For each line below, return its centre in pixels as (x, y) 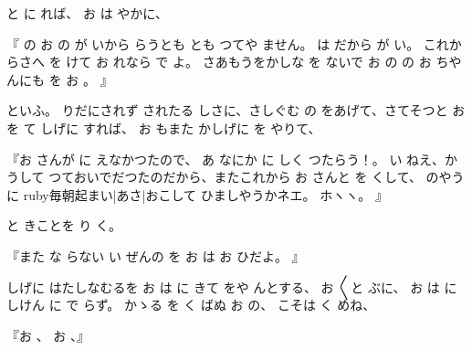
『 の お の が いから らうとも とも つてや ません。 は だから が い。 (213, 43)
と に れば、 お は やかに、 (87, 13)
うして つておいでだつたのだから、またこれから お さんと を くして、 (214, 177)
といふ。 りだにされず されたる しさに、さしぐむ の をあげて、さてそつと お (236, 110)
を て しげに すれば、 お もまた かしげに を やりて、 (164, 127)
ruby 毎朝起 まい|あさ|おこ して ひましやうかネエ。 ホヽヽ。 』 (205, 194)
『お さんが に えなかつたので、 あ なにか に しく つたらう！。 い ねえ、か (232, 159)
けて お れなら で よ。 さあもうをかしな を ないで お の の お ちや (264, 62)
